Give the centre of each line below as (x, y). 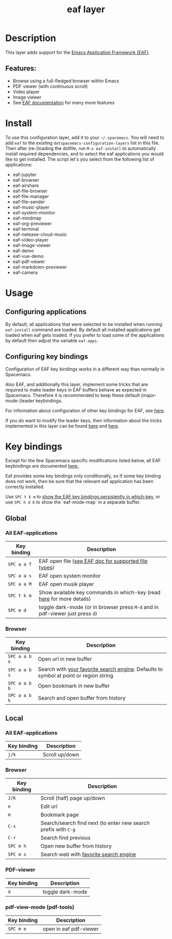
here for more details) (65, 599)
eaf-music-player (31, 207)
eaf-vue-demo (28, 256)
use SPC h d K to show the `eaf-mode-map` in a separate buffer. (73, 502)
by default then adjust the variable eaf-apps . (52, 340)
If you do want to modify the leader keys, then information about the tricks (84, 420)
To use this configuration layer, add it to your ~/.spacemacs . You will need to (85, 137)
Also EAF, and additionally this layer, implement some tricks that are (77, 384)
